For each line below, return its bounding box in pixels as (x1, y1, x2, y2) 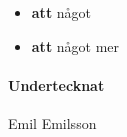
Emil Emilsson (8, 112, 97, 133)
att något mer (31, 35, 120, 56)
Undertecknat (8, 74, 105, 95)
